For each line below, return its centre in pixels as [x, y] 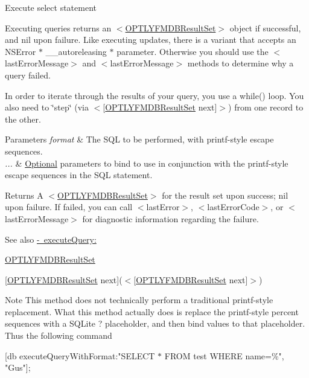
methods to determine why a [241, 63]
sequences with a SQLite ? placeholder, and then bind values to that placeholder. [155, 323]
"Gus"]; [18, 367]
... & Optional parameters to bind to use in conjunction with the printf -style [147, 163]
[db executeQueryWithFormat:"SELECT [80, 355]
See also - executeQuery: [51, 239]
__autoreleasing [76, 51]
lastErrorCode [233, 207]
